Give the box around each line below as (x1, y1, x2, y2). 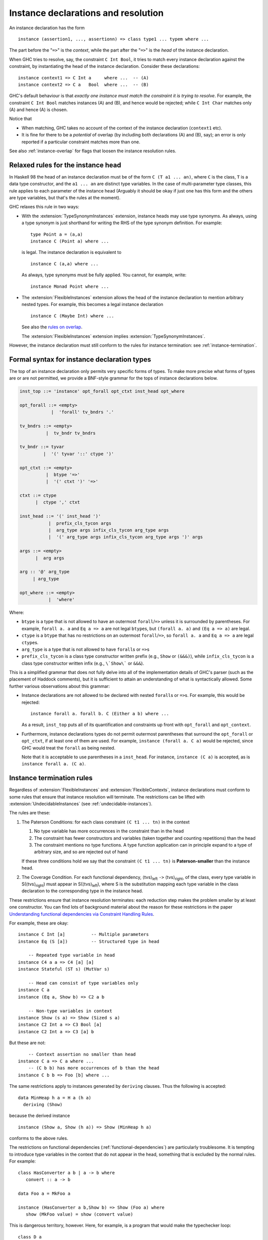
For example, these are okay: (9, 920, 69, 926)
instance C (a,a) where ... (30, 261, 99, 266)
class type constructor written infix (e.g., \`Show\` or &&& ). (21, 660, 144, 666)
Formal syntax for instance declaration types (9, 355, 151, 364)
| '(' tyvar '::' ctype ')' (43, 451, 114, 456)
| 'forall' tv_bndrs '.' (51, 409, 114, 415)
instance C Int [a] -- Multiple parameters (18, 931, 149, 937)
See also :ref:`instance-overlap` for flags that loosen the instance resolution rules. (9, 148, 176, 154)
